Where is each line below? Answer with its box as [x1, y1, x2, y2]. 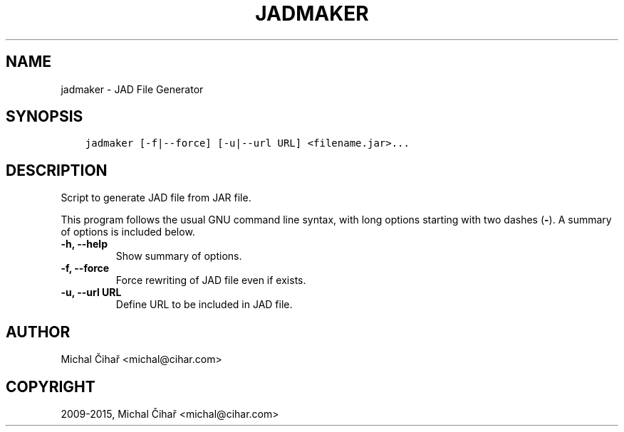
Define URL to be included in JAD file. [115, 298, 293, 311]
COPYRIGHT [6, 377, 95, 396]
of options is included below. [61, 226, 195, 238]
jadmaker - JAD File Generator [61, 83, 204, 95]
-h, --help [61, 238, 108, 251]
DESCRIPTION [6, 161, 108, 179]
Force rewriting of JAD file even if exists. [115, 274, 306, 287]
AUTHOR [6, 322, 71, 341]
